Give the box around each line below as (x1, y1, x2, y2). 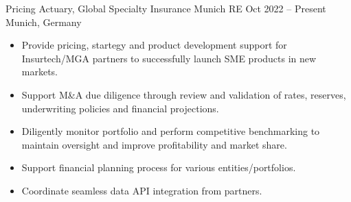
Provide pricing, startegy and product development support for (21, 38, 287, 52)
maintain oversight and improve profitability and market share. (21, 137, 287, 151)
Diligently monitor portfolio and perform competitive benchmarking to (21, 124, 320, 138)
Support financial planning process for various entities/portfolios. (21, 160, 296, 175)
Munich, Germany (5, 14, 82, 29)
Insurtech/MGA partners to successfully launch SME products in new (21, 51, 317, 65)
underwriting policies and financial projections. (21, 101, 219, 115)
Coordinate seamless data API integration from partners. (21, 183, 262, 197)
